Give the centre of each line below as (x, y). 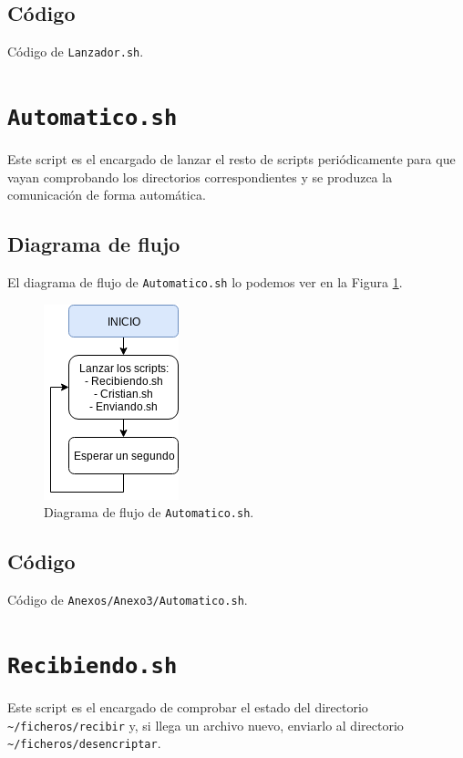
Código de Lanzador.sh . (76, 52)
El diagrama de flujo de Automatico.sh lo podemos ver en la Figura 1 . (205, 282)
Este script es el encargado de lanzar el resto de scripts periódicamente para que (231, 159)
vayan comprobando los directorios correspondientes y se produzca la (200, 177)
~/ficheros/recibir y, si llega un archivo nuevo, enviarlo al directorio (206, 725)
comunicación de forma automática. (107, 195)
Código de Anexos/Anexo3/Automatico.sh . (128, 600)
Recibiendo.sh (93, 666)
